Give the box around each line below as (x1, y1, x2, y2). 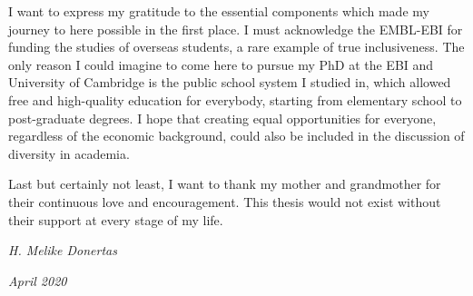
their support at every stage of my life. (8, 210, 223, 229)
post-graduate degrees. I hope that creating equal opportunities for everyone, (8, 108, 437, 127)
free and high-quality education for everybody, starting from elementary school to (8, 90, 462, 109)
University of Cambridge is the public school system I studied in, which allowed (8, 73, 451, 92)
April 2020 (8, 271, 67, 290)
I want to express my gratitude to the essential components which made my (8, 2, 429, 20)
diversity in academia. (8, 143, 130, 163)
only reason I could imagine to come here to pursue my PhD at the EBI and (8, 54, 434, 74)
